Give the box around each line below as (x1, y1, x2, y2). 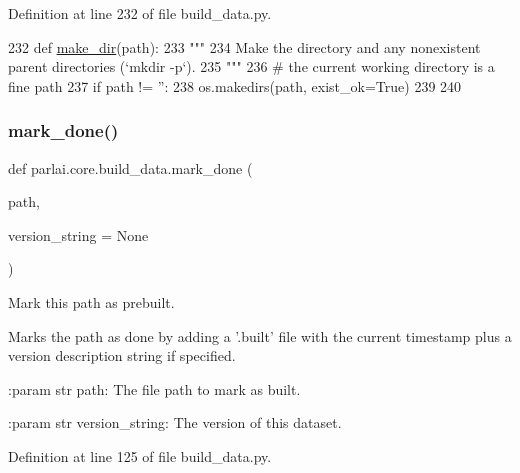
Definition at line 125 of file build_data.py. (8, 445, 272, 466)
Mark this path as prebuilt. (8, 291, 175, 312)
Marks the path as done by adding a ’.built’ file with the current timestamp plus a (8, 325, 512, 346)
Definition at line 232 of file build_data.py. (8, 3, 272, 23)
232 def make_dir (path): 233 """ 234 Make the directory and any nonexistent (8, 36, 481, 57)
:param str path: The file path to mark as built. (8, 378, 301, 399)
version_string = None (8, 224, 149, 245)
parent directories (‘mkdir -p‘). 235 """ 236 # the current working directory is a (8, 56, 495, 77)
